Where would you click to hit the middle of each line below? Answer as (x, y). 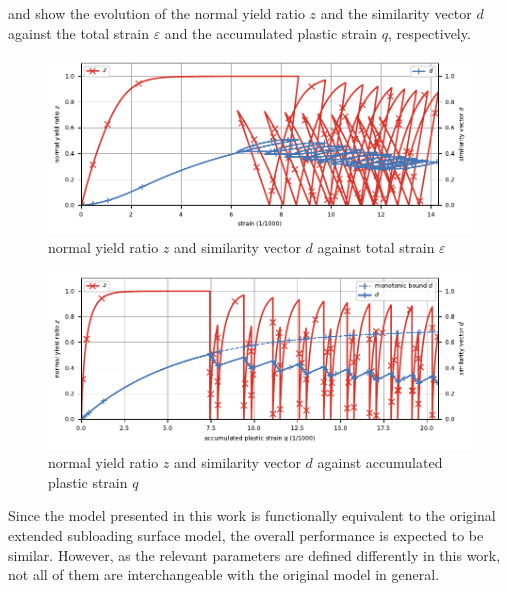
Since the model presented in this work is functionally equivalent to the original (252, 515)
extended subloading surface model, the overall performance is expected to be (246, 535)
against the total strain (78, 32)
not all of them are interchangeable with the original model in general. (224, 574)
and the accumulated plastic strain (270, 32)
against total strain (376, 247)
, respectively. (429, 32)
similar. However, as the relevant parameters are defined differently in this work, (254, 554)
